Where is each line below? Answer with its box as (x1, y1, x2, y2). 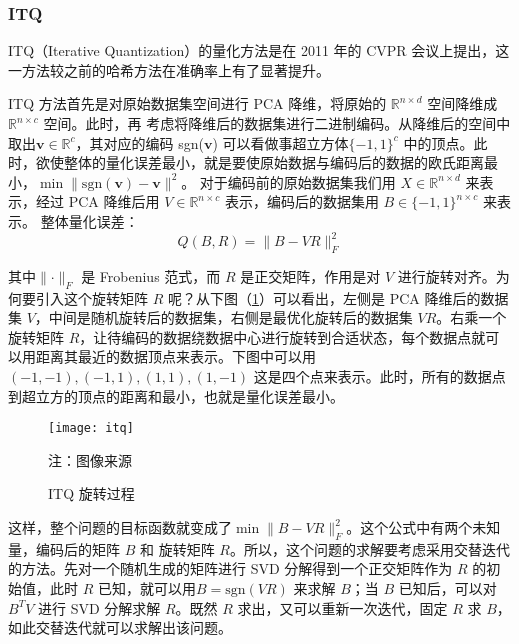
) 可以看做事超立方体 (212, 132, 349, 153)
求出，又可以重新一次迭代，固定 (237, 597, 448, 618)
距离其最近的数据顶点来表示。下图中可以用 (35, 346, 316, 367)
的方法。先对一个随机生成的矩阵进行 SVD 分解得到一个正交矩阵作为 (8, 558, 453, 579)
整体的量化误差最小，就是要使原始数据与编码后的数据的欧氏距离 (63, 152, 484, 173)
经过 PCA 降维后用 (35, 191, 160, 212)
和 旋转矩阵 (139, 538, 215, 559)
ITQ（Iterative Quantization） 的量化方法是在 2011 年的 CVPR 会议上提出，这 (8, 40, 510, 61)
